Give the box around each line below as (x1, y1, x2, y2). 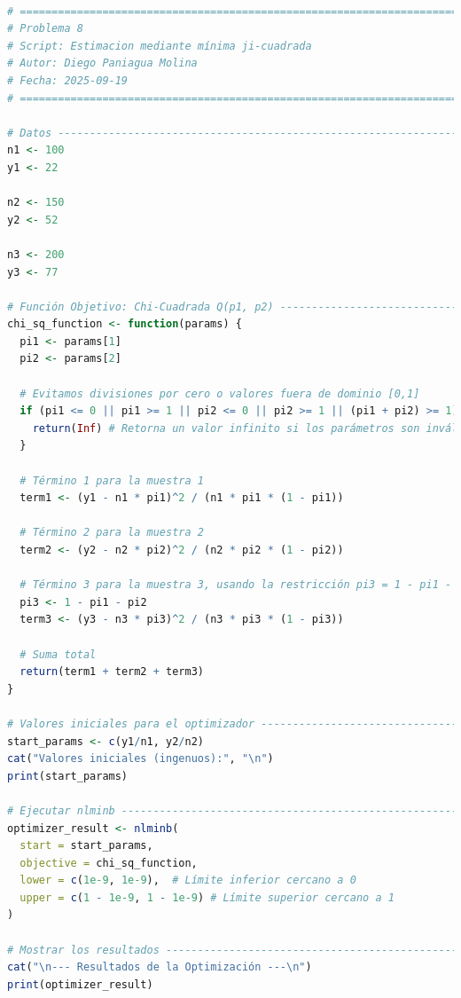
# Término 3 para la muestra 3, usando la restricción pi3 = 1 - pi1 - (20, 578, 452, 592)
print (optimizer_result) (7, 978, 153, 991)
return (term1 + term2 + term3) (20, 665, 204, 679)
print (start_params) (7, 769, 129, 782)
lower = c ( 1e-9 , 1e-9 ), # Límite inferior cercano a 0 (20, 874, 356, 887)
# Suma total (20, 648, 97, 661)
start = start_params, (20, 839, 153, 853)
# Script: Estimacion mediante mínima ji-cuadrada (7, 39, 312, 52)
